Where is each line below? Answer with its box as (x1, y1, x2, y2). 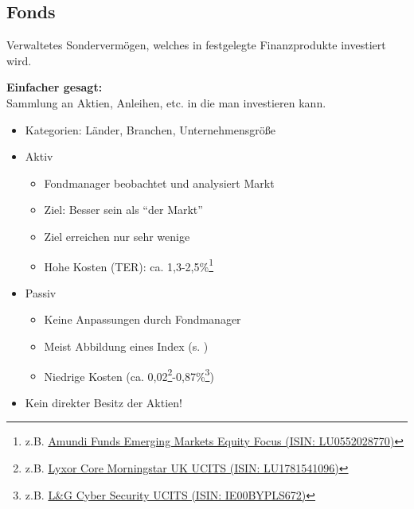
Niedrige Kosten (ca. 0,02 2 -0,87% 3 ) (44, 365, 214, 384)
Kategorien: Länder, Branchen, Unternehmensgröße (25, 121, 275, 138)
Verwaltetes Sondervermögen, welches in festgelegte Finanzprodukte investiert (6, 37, 386, 53)
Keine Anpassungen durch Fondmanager (44, 311, 241, 328)
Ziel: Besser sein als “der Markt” (44, 201, 203, 218)
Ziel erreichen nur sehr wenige (44, 227, 190, 244)
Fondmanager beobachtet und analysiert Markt (44, 174, 275, 191)
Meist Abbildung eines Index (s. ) (44, 337, 209, 354)
